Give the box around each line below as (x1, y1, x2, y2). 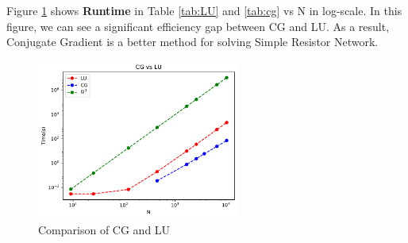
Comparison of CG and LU (38, 221, 171, 237)
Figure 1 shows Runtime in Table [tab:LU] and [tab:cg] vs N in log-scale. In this (6, 2, 402, 18)
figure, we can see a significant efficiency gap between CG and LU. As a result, (6, 17, 390, 34)
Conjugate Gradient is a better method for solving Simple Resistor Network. (6, 33, 379, 50)
